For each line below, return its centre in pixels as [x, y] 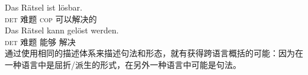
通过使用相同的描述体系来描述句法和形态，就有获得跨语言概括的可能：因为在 [154, 53]
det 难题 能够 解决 [40, 41]
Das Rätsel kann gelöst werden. [62, 30]
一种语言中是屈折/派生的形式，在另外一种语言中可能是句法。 [123, 64]
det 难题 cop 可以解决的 [51, 18]
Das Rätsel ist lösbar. [44, 7]
